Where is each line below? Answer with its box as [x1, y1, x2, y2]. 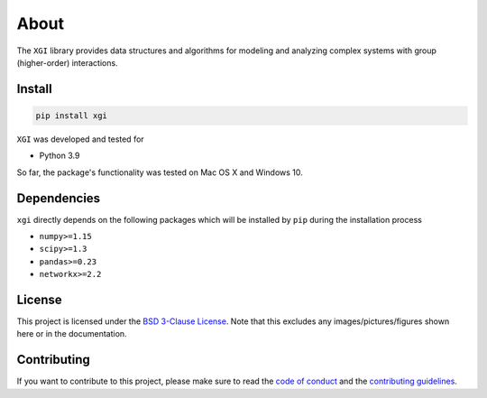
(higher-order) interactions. [16, 57, 118, 68]
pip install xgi [35, 110, 108, 121]
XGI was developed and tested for [16, 134, 144, 144]
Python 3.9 [39, 150, 80, 162]
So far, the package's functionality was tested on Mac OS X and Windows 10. [16, 167, 304, 178]
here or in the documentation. [16, 329, 127, 339]
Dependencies [16, 190, 101, 206]
